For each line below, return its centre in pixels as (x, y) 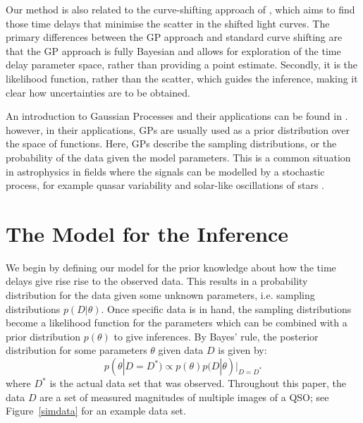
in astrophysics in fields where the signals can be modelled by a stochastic (165, 171)
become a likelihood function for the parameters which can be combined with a (177, 323)
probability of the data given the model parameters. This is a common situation (178, 157)
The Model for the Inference (147, 233)
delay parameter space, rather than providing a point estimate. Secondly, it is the (181, 65)
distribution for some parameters (76, 350)
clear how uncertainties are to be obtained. (98, 92)
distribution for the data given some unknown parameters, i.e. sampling (160, 295)
